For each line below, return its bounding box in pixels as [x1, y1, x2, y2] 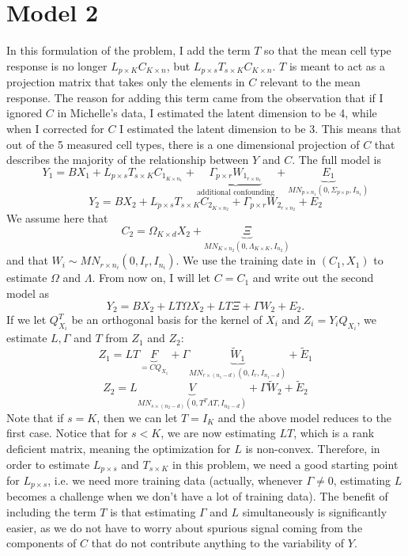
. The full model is [292, 151, 381, 168]
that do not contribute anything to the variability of [91, 535, 345, 551]
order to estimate [6, 455, 90, 472]
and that [6, 252, 48, 268]
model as [6, 284, 50, 301]
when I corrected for [6, 120, 104, 136]
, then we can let [96, 409, 178, 425]
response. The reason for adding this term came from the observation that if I [6, 89, 383, 105]
